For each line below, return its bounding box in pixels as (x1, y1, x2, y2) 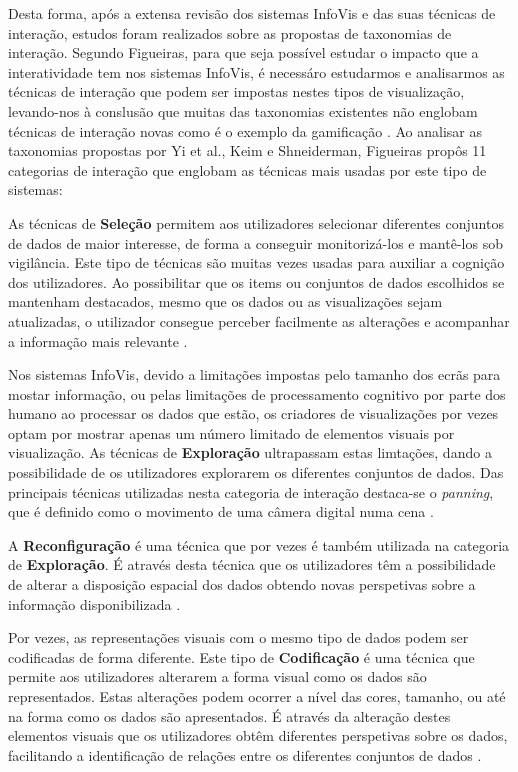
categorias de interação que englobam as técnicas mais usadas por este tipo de (8, 159, 487, 180)
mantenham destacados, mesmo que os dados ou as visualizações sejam (8, 291, 443, 312)
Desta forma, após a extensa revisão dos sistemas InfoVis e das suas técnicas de (8, 3, 496, 23)
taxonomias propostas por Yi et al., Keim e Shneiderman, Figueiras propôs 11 (8, 140, 487, 161)
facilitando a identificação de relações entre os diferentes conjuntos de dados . (8, 744, 482, 765)
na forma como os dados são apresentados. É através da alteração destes (8, 705, 451, 726)
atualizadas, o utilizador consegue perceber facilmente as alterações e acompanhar (8, 310, 510, 331)
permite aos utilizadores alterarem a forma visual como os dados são (8, 666, 427, 687)
